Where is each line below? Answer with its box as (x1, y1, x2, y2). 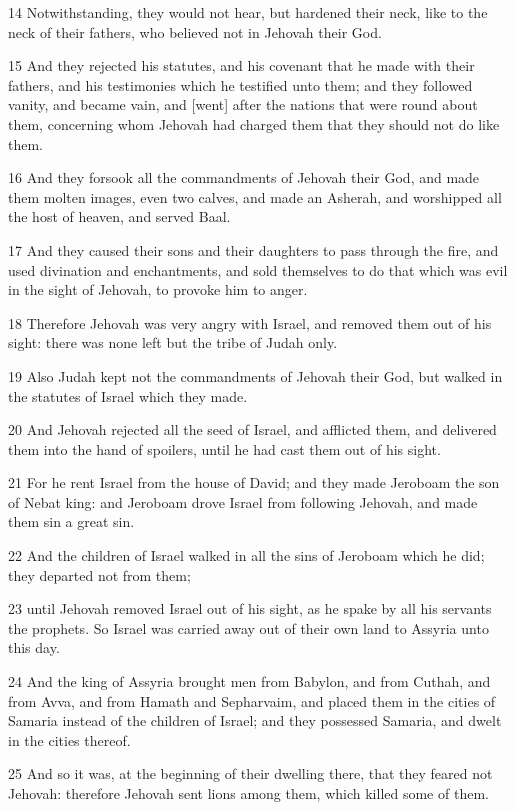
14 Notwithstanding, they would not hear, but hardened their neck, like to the (8, 2, 488, 22)
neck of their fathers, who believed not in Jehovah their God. (8, 21, 382, 42)
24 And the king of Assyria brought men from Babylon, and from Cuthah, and (8, 671, 491, 692)
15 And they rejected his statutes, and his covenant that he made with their (8, 55, 475, 76)
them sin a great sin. (8, 511, 135, 532)
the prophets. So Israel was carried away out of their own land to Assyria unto (8, 617, 489, 638)
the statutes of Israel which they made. (8, 385, 248, 406)
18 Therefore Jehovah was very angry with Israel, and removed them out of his (8, 312, 492, 333)
